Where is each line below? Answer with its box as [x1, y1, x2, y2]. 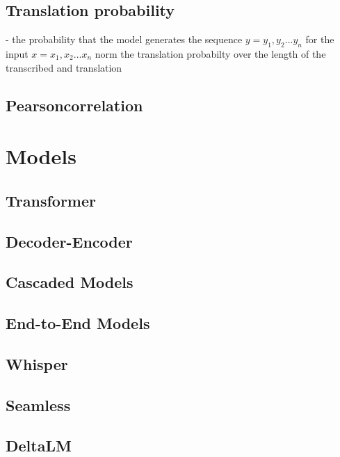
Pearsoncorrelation [6, 94, 143, 115]
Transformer [6, 189, 96, 211]
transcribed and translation [6, 60, 122, 74]
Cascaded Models [6, 271, 133, 293]
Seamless [6, 394, 71, 415]
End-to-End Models [6, 312, 150, 334]
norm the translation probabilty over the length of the [95, 47, 326, 61]
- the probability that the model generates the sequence [6, 32, 243, 47]
